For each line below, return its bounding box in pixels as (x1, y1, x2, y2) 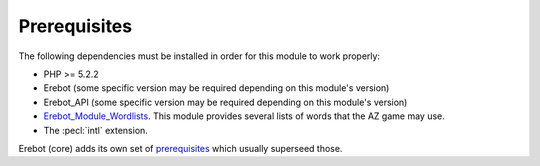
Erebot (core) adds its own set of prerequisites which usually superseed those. (18, 142, 343, 154)
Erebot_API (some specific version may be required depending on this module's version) (43, 96, 408, 108)
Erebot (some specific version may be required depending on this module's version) (43, 82, 390, 94)
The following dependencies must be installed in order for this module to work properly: (18, 50, 380, 62)
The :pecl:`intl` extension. (43, 124, 149, 136)
